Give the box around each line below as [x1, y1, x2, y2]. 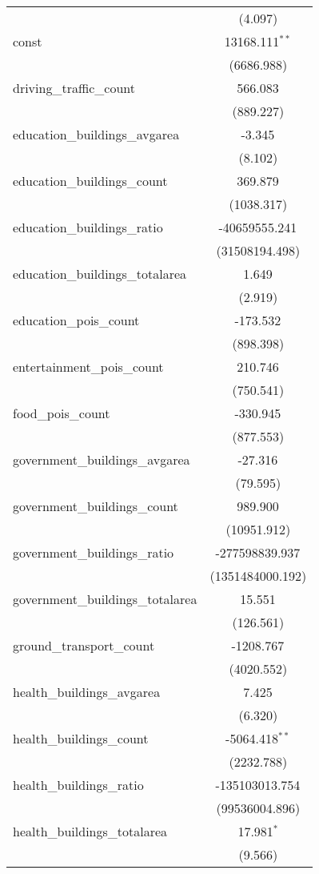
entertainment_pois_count [13, 357, 164, 376]
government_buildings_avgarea [13, 450, 190, 469]
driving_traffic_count [13, 79, 136, 97]
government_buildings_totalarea [13, 590, 197, 608]
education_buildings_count [13, 171, 168, 190]
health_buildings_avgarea [13, 683, 161, 701]
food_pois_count [13, 404, 110, 422]
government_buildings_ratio [13, 543, 174, 562]
